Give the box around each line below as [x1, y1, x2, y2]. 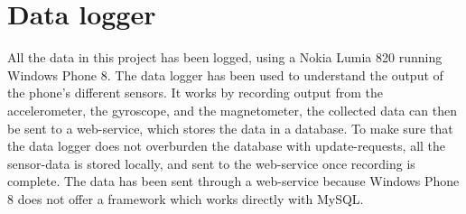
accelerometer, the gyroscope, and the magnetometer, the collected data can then [7, 100, 457, 119]
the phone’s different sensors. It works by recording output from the [7, 83, 383, 102]
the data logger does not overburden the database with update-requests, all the [7, 136, 446, 155]
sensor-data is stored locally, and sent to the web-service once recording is [7, 154, 415, 172]
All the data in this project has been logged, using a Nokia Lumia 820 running [7, 48, 443, 67]
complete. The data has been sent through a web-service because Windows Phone [7, 172, 460, 191]
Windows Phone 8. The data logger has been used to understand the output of [7, 65, 443, 84]
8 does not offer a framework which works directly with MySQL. [7, 189, 364, 208]
